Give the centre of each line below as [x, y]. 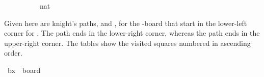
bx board [24, 70]
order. [13, 53]
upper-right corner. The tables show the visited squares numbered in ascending [127, 43]
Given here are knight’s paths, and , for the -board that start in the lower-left [126, 23]
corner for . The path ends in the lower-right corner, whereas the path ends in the [132, 33]
